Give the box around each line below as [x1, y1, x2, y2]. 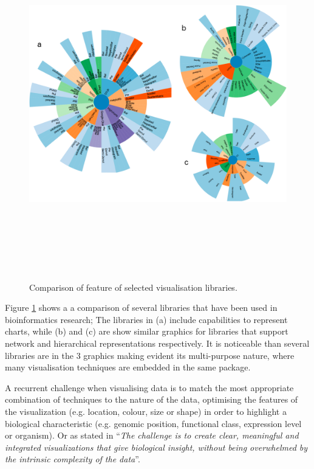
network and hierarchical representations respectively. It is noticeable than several [5, 336, 310, 349]
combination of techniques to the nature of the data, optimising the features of [5, 393, 298, 406]
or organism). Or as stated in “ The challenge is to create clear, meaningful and [5, 429, 299, 442]
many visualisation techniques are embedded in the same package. [5, 361, 251, 373]
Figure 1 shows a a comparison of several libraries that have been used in [5, 301, 278, 314]
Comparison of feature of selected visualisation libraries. [29, 280, 237, 293]
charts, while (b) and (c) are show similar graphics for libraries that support [5, 325, 288, 338]
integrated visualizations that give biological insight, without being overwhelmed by [5, 440, 308, 453]
